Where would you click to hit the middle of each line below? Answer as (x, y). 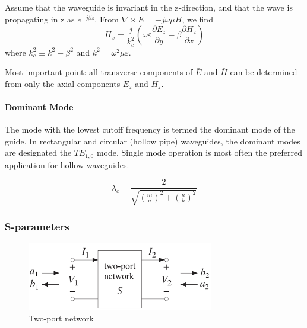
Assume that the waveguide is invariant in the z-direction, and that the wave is (149, 7)
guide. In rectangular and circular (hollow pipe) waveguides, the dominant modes (153, 141)
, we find (197, 19)
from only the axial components (63, 83)
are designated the (38, 152)
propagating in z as (40, 19)
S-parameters (37, 226)
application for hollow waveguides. (67, 164)
